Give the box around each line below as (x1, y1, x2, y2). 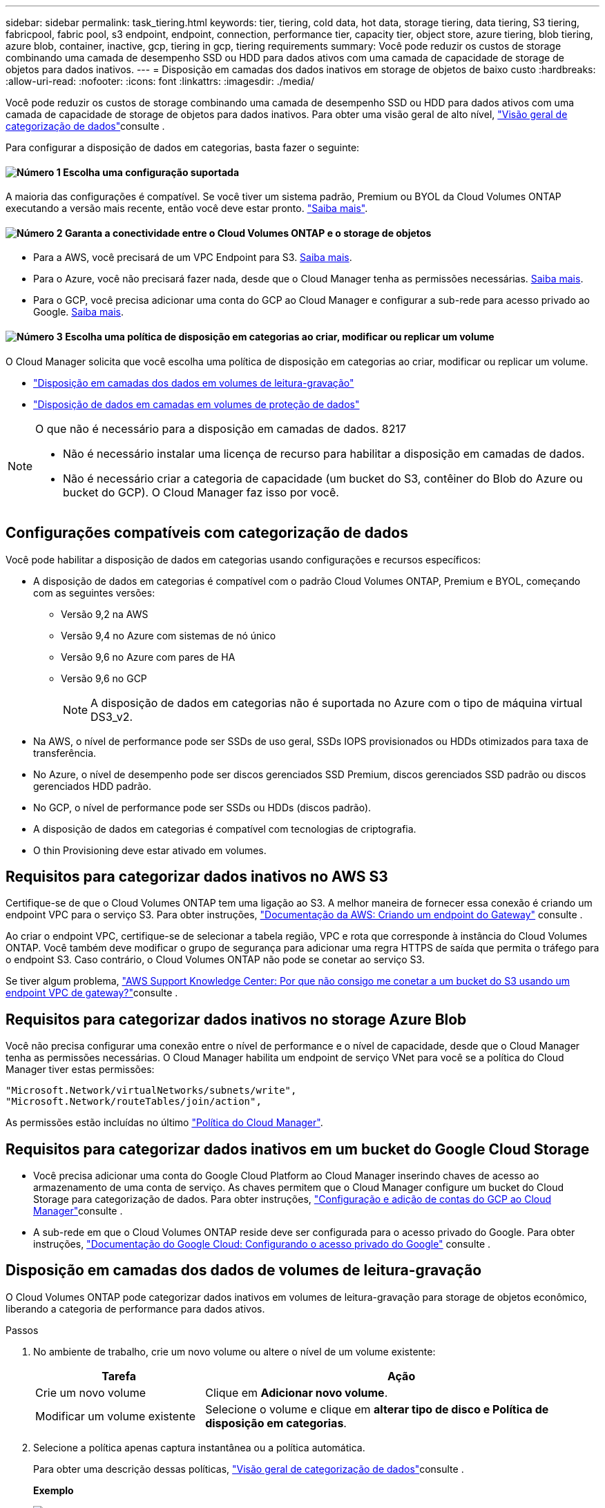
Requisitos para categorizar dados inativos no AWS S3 (6, 867, 388, 885)
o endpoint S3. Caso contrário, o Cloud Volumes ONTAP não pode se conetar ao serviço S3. (6, 954, 425, 966)
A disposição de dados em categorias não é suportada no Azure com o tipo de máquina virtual (90, 695, 583, 710)
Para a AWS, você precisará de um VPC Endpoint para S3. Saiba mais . (33, 251, 352, 264)
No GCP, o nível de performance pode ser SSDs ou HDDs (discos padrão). (33, 801, 372, 813)
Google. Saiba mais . (33, 306, 124, 318)
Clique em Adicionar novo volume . (205, 1385, 388, 1400)
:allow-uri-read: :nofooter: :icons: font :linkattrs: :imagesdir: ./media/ (6, 75, 315, 87)
